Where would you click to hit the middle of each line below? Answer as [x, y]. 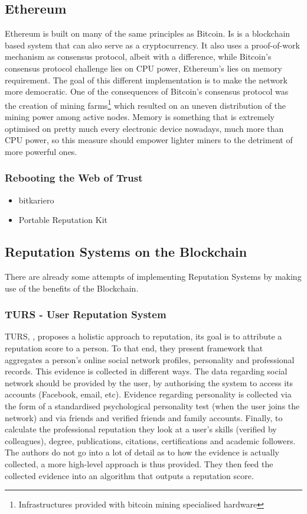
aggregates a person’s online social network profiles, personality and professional [150, 359]
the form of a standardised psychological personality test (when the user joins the [152, 405]
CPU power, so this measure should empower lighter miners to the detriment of [149, 140]
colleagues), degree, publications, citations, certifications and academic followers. [150, 440]
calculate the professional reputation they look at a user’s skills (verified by [141, 429]
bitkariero [36, 200]
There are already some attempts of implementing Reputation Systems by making [153, 276]
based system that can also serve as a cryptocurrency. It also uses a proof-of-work [152, 45]
